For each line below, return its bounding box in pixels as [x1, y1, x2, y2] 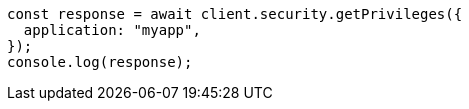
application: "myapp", [23, 22, 201, 38]
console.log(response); [7, 54, 193, 70]
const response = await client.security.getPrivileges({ [7, 6, 463, 22]
